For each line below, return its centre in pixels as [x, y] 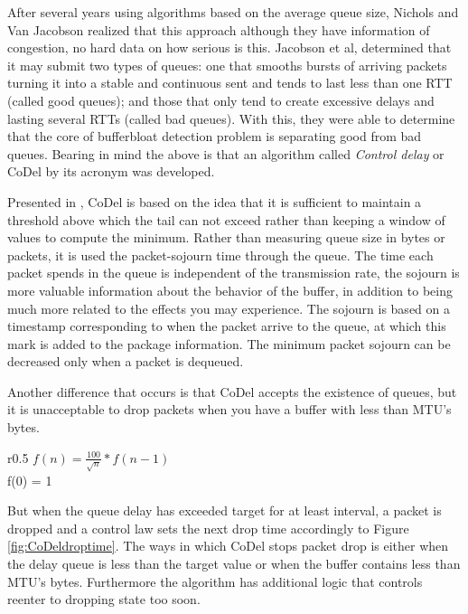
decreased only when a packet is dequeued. [126, 361]
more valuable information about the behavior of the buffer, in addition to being [230, 290]
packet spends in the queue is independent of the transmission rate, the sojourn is [234, 273]
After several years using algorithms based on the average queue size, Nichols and [233, 12]
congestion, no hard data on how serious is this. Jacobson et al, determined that [229, 47]
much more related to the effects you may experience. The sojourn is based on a [229, 308]
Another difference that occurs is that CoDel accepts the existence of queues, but [232, 391]
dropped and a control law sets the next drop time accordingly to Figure [208, 528]
